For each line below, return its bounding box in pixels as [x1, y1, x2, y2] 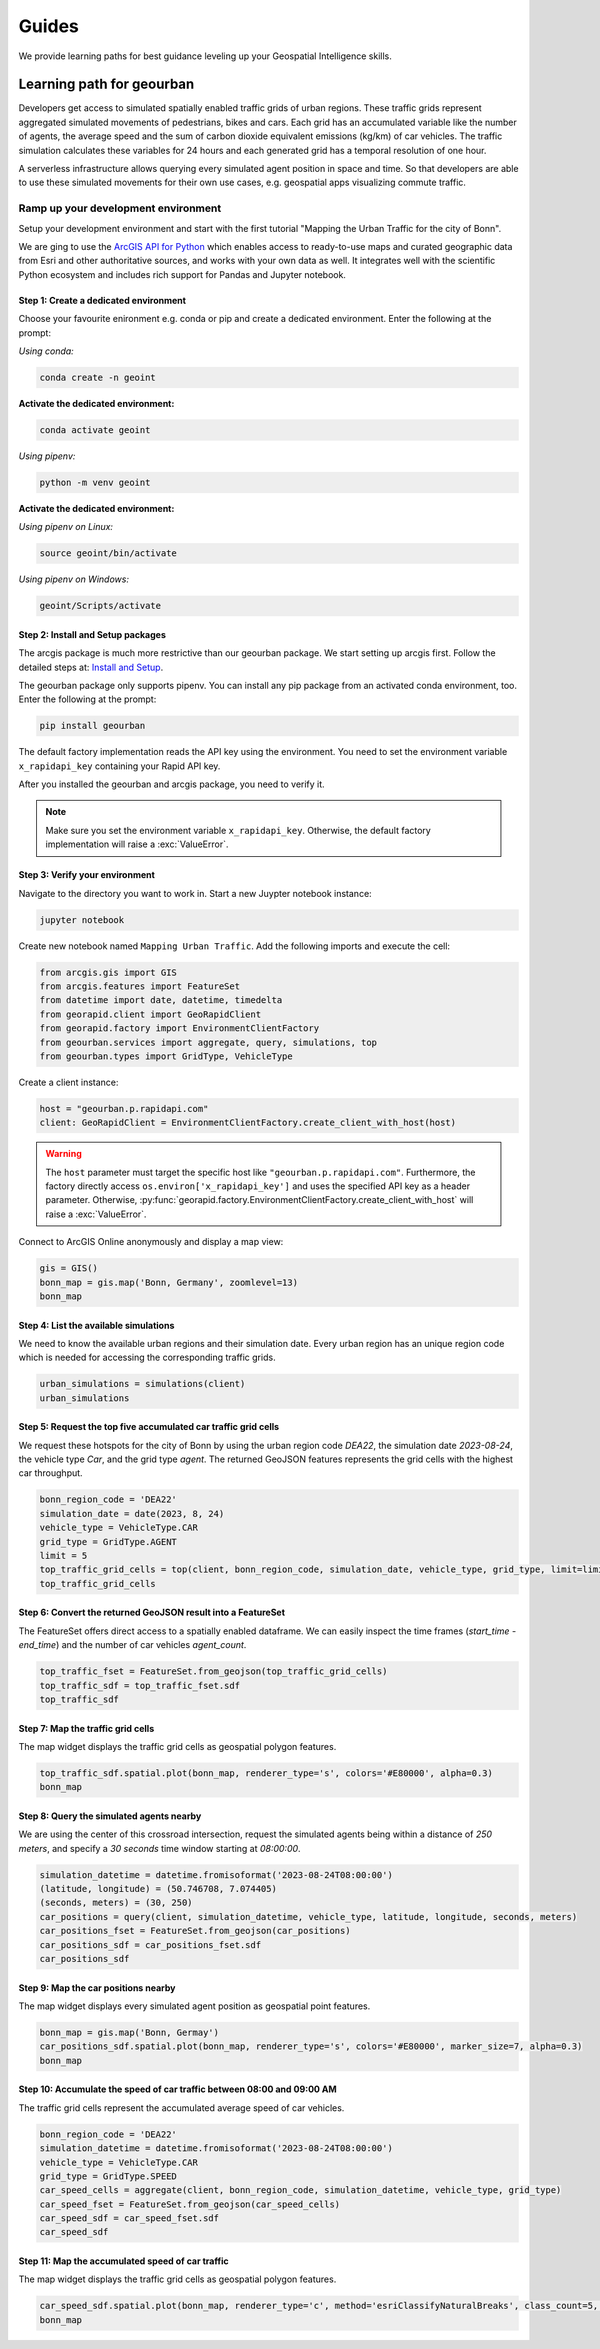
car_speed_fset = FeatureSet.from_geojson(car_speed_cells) [39, 2198, 341, 2210]
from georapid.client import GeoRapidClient [39, 1008, 262, 1020]
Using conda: [18, 345, 74, 357]
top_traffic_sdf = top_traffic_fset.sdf [39, 1680, 240, 1691]
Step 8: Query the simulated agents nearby [18, 1810, 202, 1822]
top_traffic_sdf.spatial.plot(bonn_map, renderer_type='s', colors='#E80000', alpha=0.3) [39, 1767, 494, 1779]
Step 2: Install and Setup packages [18, 628, 167, 640]
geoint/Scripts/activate [39, 600, 162, 612]
